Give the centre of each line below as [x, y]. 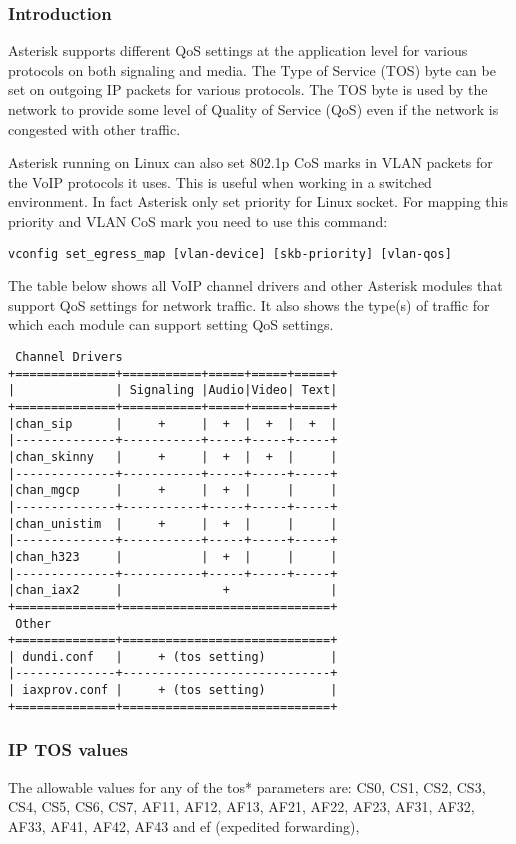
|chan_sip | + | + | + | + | [173, 423]
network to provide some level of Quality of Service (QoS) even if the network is [253, 109]
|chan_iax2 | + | [173, 590]
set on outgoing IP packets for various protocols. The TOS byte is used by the [248, 89]
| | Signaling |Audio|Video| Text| [173, 390]
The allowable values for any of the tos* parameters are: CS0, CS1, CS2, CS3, [247, 786]
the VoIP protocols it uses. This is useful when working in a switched [220, 181]
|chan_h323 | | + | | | [173, 556]
